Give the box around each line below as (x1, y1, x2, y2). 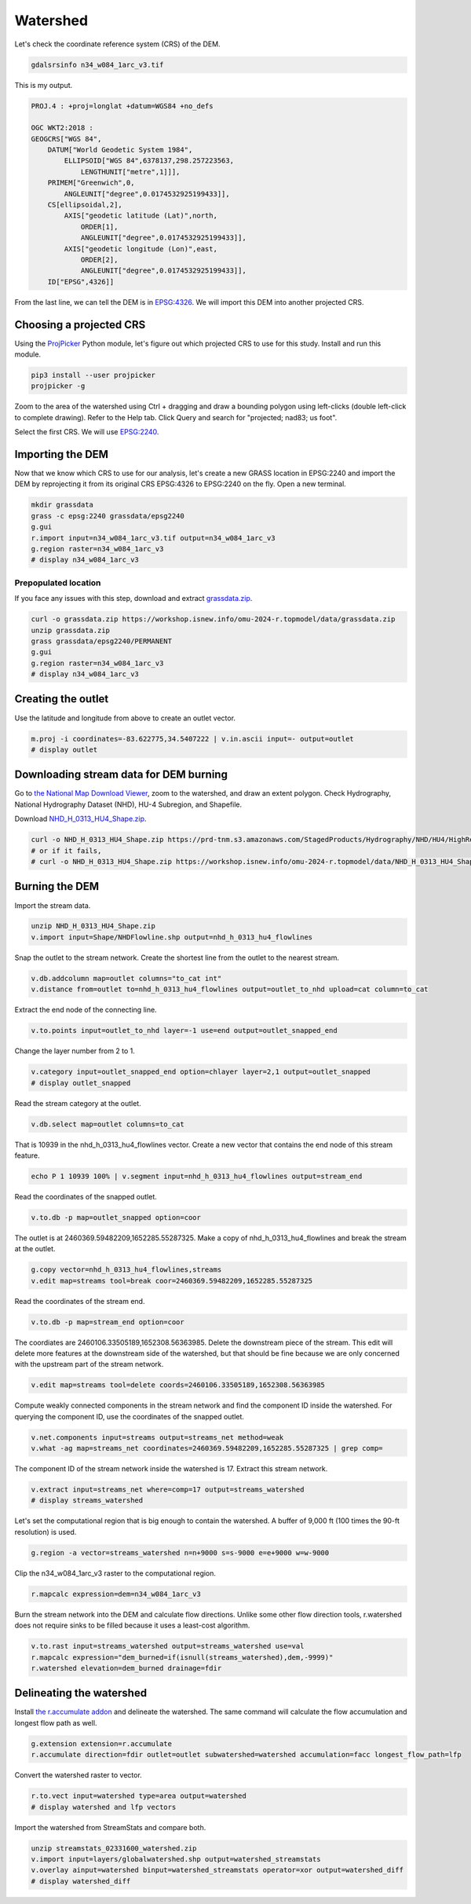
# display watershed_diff (31, 1877, 131, 1885)
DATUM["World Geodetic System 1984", (47, 145, 193, 155)
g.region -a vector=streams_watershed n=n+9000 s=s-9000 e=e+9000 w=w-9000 (31, 1548, 330, 1557)
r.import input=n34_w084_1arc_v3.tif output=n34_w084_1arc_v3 (31, 533, 276, 542)
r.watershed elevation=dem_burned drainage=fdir (31, 1664, 222, 1672)
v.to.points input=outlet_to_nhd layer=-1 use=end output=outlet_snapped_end (31, 1026, 338, 1035)
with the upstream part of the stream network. (14, 1360, 164, 1369)
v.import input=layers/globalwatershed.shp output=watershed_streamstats (31, 1855, 321, 1863)
